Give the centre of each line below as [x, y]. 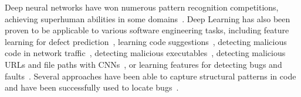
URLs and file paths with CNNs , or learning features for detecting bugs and [143, 64]
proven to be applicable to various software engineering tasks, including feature [147, 30]
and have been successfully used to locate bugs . [92, 87]
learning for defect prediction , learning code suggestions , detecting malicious [146, 41]
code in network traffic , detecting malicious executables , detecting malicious [145, 53]
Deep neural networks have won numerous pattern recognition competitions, [142, 7]
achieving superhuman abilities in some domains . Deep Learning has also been [148, 18]
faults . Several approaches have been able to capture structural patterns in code [150, 76]
